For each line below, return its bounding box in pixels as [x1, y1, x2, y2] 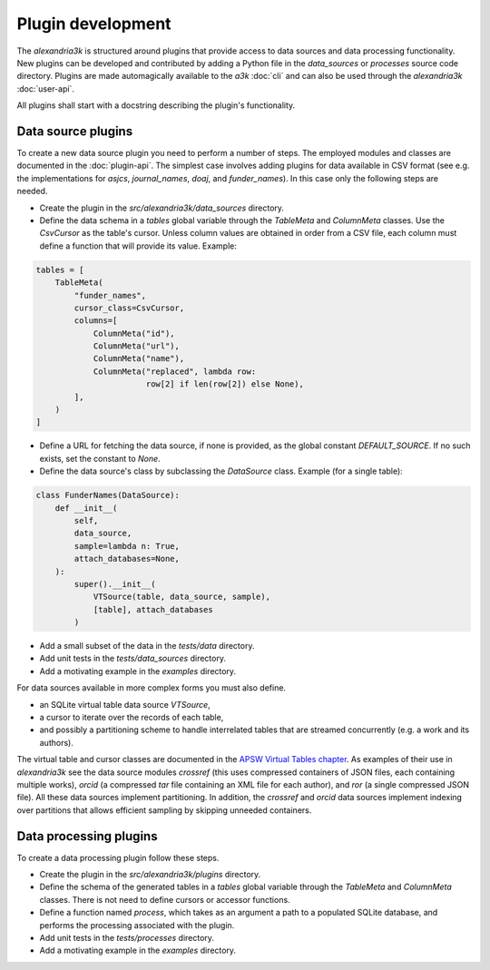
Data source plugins [16, 123, 133, 139]
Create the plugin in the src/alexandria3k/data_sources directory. [39, 202, 285, 213]
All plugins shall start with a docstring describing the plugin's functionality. [16, 100, 296, 111]
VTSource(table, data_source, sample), [93, 592, 271, 603]
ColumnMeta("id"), [93, 328, 176, 338]
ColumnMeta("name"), [93, 354, 185, 364]
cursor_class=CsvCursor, [73, 302, 185, 313]
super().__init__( [73, 579, 156, 589]
